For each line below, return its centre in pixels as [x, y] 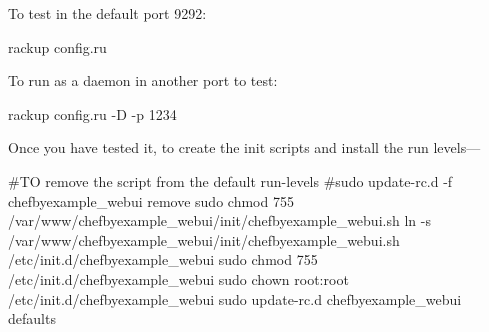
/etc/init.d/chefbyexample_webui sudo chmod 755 [163, 259]
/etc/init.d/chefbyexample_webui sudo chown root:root [178, 278]
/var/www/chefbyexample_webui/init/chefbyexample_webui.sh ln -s [219, 220]
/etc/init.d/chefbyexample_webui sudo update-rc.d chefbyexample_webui [235, 298]
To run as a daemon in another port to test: [143, 80]
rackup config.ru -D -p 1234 [92, 113]
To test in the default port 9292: [107, 13]
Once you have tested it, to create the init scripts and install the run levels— [244, 147]
